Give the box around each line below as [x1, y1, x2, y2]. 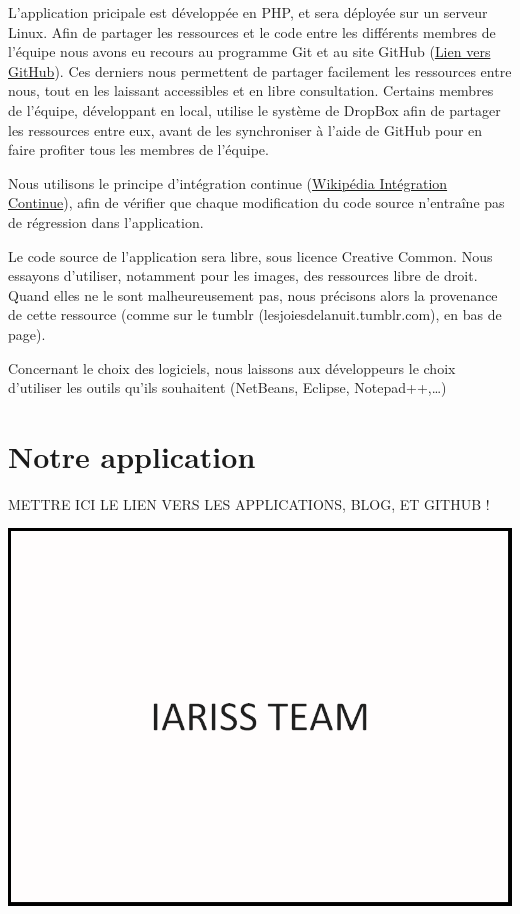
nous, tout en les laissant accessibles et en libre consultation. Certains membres [8, 80, 494, 101]
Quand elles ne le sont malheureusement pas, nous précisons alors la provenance [8, 284, 498, 305]
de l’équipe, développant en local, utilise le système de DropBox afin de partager [8, 99, 501, 120]
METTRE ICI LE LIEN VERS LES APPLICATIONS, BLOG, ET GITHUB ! [8, 493, 490, 514]
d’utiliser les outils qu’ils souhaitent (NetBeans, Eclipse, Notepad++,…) [8, 377, 447, 398]
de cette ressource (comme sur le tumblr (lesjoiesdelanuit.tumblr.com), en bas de [8, 304, 502, 325]
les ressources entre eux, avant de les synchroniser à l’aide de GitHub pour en [8, 119, 483, 140]
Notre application [8, 435, 256, 476]
